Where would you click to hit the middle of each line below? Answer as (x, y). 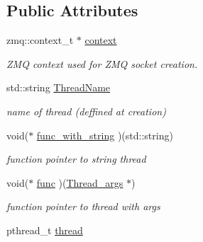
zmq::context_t (40, 40)
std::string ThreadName (59, 87)
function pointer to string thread (76, 159)
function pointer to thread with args (83, 206)
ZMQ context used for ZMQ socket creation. (102, 63)
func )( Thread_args (80, 182)
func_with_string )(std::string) (105, 135)
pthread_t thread (45, 230)
